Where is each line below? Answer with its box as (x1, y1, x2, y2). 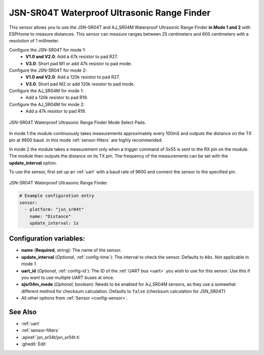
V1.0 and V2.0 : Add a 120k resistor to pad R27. (25, 74, 120, 80)
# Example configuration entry (19, 193, 95, 198)
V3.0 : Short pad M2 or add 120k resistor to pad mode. (25, 81, 135, 87)
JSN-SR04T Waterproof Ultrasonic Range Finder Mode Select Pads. (9, 119, 146, 125)
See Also (9, 308, 37, 316)
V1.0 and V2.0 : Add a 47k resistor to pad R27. (25, 54, 118, 59)
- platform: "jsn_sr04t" (24, 207, 84, 212)
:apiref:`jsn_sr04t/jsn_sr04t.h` (21, 334, 81, 340)
